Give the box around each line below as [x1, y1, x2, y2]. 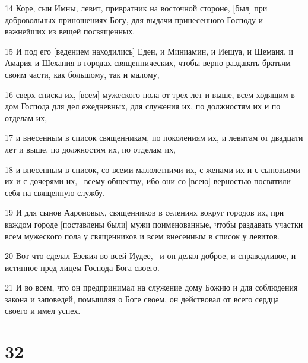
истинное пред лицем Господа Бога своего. [5, 261, 160, 273]
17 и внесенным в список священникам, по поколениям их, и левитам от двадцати [5, 131, 303, 144]
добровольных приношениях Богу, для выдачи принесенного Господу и [5, 13, 263, 26]
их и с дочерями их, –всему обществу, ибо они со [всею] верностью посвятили [5, 175, 291, 187]
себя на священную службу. [5, 186, 106, 198]
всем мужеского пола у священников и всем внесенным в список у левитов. [5, 229, 280, 242]
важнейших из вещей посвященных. [5, 25, 135, 37]
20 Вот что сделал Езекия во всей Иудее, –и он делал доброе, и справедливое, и [5, 250, 296, 262]
